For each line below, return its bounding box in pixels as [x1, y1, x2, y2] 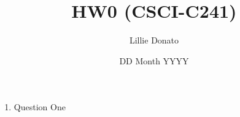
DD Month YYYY [119, 54, 189, 67]
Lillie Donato [129, 34, 179, 47]
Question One [14, 100, 66, 113]
